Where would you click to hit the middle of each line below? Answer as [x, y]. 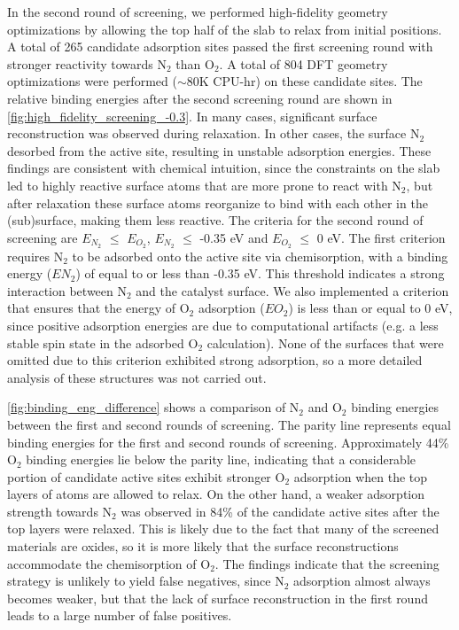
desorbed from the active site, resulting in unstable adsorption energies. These [219, 150]
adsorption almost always [362, 581]
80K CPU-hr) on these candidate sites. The [304, 81]
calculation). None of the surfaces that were [325, 342]
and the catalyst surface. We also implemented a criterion [292, 290]
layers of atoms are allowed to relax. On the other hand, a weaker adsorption [216, 494]
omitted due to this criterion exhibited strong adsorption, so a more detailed [215, 360]
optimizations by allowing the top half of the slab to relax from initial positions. [225, 29]
